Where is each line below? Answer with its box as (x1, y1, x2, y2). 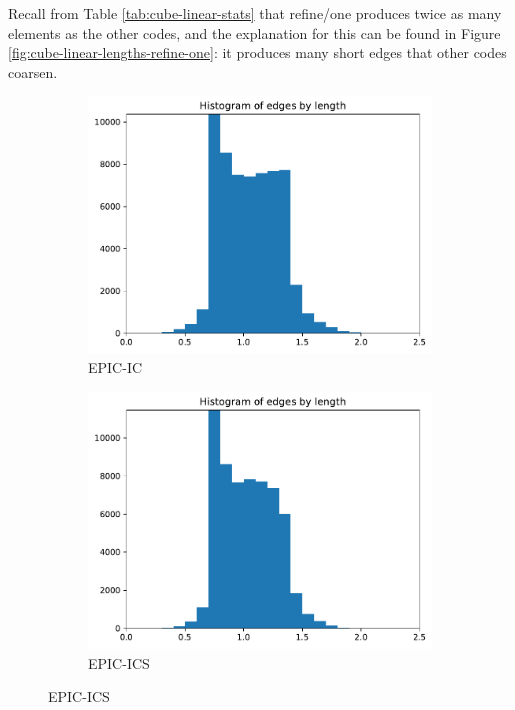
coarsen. (8, 61, 58, 82)
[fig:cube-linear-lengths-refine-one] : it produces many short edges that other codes (8, 42, 507, 63)
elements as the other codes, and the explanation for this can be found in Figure (8, 22, 501, 43)
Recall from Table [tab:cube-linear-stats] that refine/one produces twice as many (8, 3, 502, 23)
